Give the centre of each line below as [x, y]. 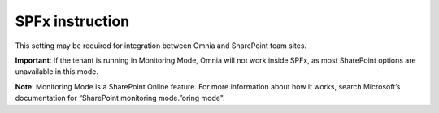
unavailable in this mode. [57, 72]
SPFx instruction [72, 21]
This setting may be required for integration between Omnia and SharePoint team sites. [161, 46]
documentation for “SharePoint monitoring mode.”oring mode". [120, 98]
